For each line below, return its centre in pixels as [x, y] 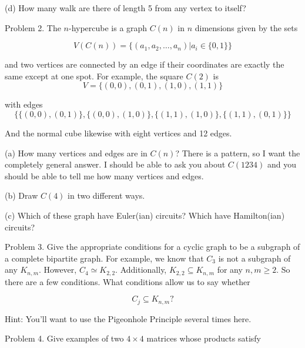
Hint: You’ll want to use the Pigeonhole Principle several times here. [128, 318]
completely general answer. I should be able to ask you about [115, 164]
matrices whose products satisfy [204, 338]
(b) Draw [21, 195]
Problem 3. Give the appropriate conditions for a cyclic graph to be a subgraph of [152, 247]
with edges [24, 104]
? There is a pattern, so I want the [238, 153]
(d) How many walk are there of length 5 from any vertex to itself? [125, 8]
